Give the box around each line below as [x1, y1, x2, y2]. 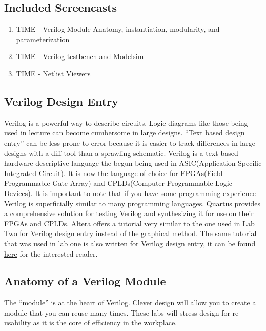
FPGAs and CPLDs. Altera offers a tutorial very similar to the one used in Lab [4, 218, 255, 228]
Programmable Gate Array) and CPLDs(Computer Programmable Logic [4, 178, 232, 188]
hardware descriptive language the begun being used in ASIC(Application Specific [4, 158, 262, 168]
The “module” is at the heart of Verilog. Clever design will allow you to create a [4, 297, 256, 308]
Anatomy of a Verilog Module [4, 273, 166, 289]
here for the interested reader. [4, 248, 98, 259]
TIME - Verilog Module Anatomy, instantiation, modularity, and [16, 24, 220, 34]
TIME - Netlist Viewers [16, 68, 91, 79]
